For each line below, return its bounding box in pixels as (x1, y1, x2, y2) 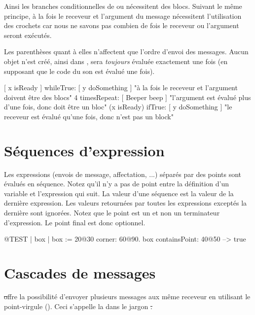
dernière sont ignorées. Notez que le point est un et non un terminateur (4, 208, 220, 218)
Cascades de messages (4, 263, 156, 282)
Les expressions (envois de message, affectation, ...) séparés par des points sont (4, 169, 242, 179)
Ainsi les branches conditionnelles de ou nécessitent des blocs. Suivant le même (4, 1, 242, 11)
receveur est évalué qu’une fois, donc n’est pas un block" (4, 111, 174, 121)
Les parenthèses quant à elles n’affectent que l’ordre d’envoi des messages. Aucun (4, 46, 249, 57)
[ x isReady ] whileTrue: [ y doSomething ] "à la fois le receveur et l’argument (4, 82, 238, 93)
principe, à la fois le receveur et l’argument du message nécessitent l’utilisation (4, 10, 242, 21)
